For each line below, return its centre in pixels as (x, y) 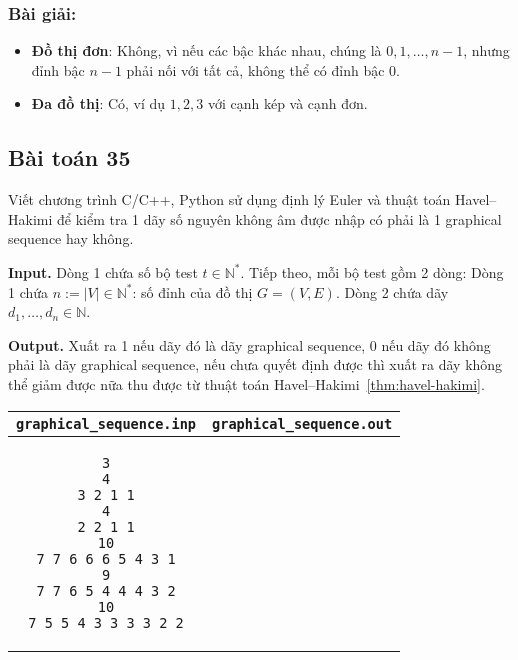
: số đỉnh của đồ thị (192, 291)
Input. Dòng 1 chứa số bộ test (103, 271)
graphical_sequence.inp (106, 423)
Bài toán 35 (69, 157)
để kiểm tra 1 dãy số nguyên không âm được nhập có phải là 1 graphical (279, 218)
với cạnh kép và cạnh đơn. (287, 103)
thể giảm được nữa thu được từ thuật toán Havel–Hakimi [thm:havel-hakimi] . (246, 383)
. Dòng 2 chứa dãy (392, 291)
